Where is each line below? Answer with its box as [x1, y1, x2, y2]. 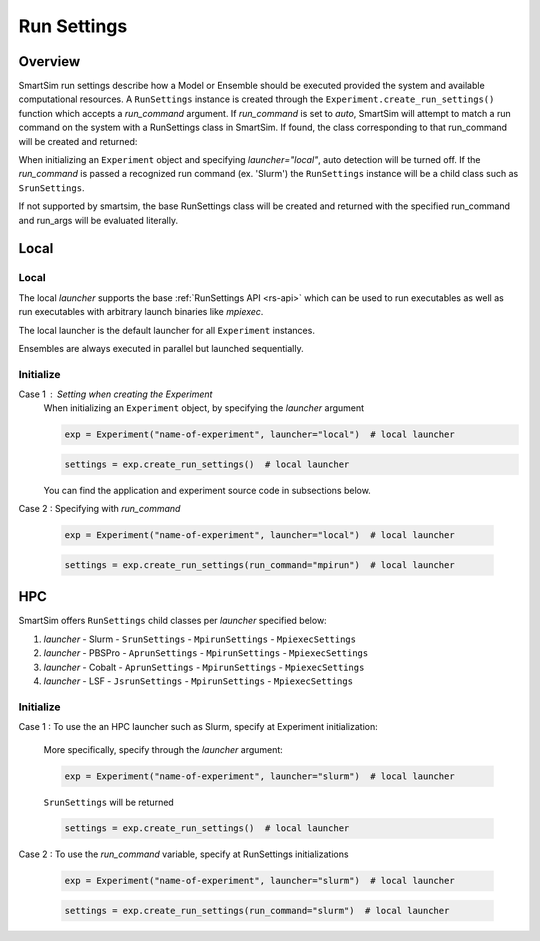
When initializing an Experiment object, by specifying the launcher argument [43, 402, 365, 414]
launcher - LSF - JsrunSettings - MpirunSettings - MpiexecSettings [43, 675, 354, 687]
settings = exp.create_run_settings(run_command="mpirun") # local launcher [64, 559, 455, 570]
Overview [18, 53, 81, 70]
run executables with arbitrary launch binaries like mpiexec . [18, 306, 264, 318]
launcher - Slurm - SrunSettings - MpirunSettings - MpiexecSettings [43, 633, 357, 645]
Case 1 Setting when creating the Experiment [18, 388, 213, 400]
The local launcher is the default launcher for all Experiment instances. [18, 324, 315, 336]
